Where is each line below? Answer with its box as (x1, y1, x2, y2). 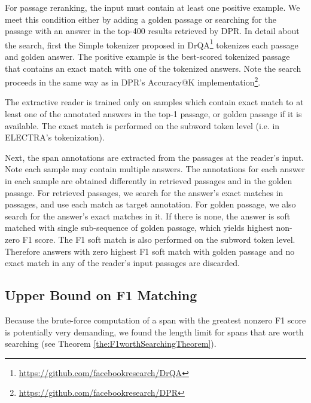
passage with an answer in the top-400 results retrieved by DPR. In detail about (5, 25, 300, 37)
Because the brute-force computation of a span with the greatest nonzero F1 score (5, 313, 306, 326)
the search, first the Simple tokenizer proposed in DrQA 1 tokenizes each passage (5, 36, 298, 51)
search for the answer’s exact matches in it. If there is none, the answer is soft (5, 209, 291, 222)
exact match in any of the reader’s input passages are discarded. (5, 257, 240, 269)
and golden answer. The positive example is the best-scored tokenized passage (5, 50, 290, 63)
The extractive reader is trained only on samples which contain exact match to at (5, 96, 304, 108)
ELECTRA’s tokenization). (5, 131, 105, 144)
